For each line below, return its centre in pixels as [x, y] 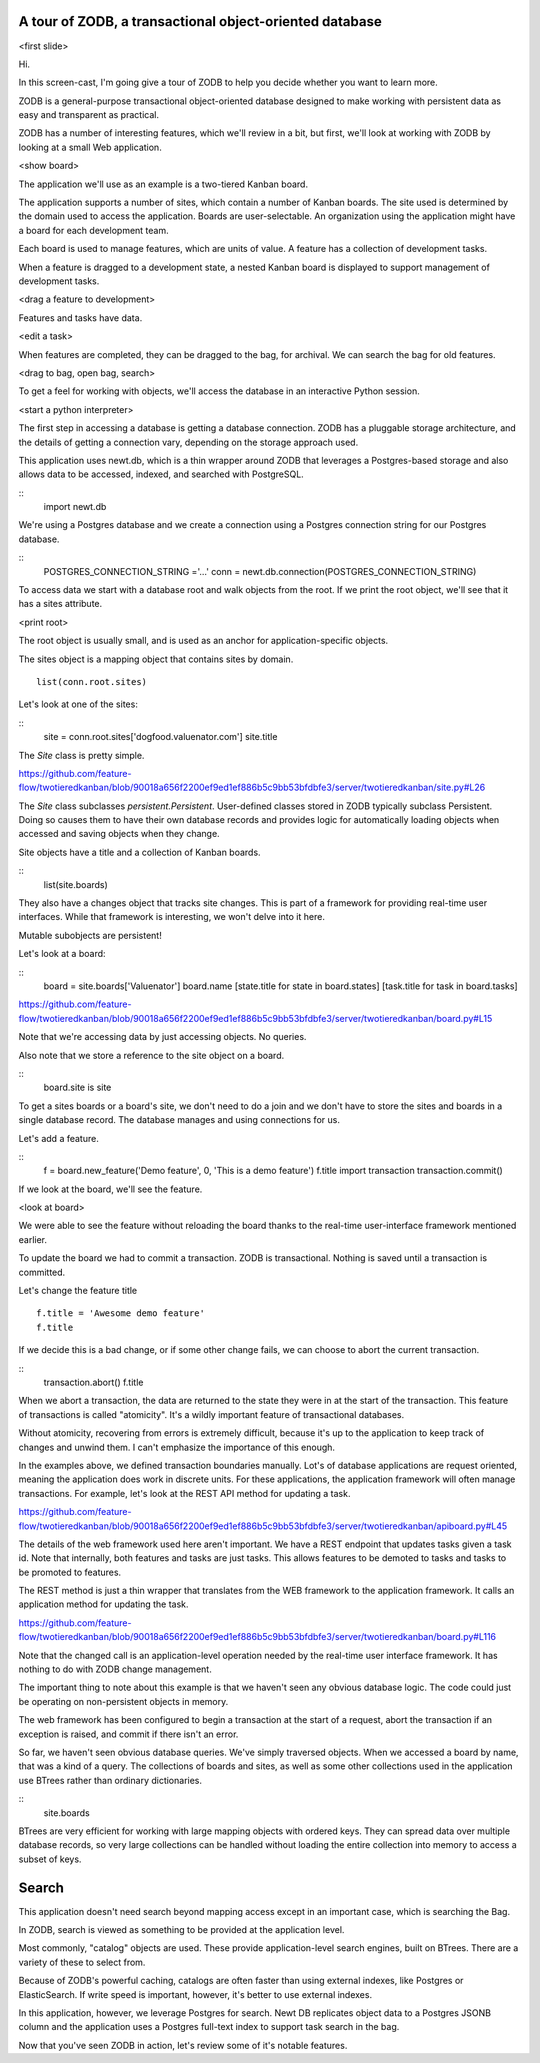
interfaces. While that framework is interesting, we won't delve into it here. [171, 917]
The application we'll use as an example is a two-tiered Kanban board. [163, 184]
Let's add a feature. [58, 1138]
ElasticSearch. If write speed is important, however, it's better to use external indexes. [195, 1994]
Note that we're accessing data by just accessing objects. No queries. [162, 1037]
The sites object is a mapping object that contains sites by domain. [156, 659]
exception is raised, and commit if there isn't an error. [128, 1734]
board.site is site [77, 1087]
